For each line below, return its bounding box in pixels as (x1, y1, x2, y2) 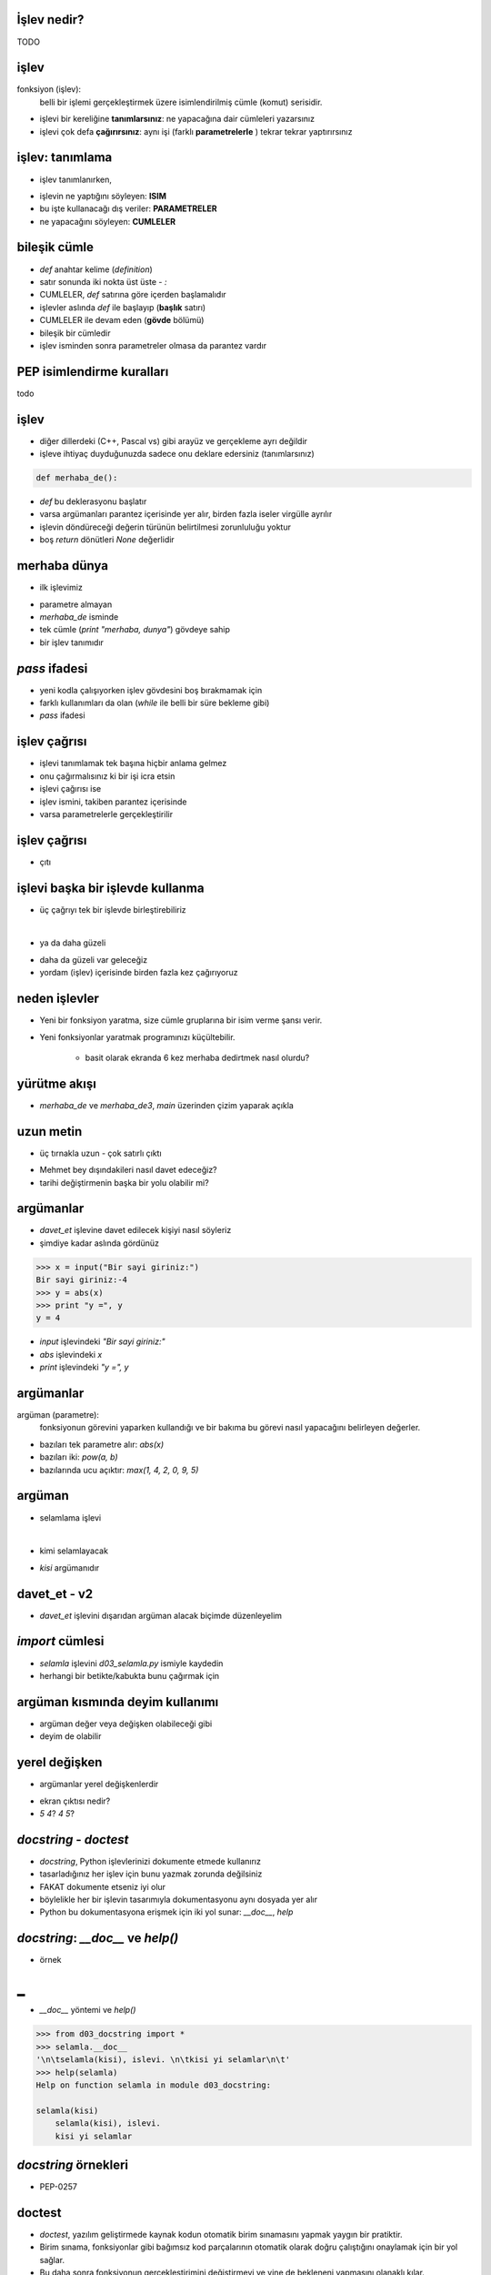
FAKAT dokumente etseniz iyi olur (39, 1881, 166, 1892)
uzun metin (16, 1124, 83, 1139)
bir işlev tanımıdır (39, 637, 105, 648)
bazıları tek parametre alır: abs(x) (39, 1439, 165, 1450)
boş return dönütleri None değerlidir (39, 534, 175, 545)
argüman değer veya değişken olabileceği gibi (39, 1718, 213, 1729)
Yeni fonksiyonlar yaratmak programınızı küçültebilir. (39, 1031, 235, 1042)
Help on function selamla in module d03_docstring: (35, 2079, 272, 2090)
